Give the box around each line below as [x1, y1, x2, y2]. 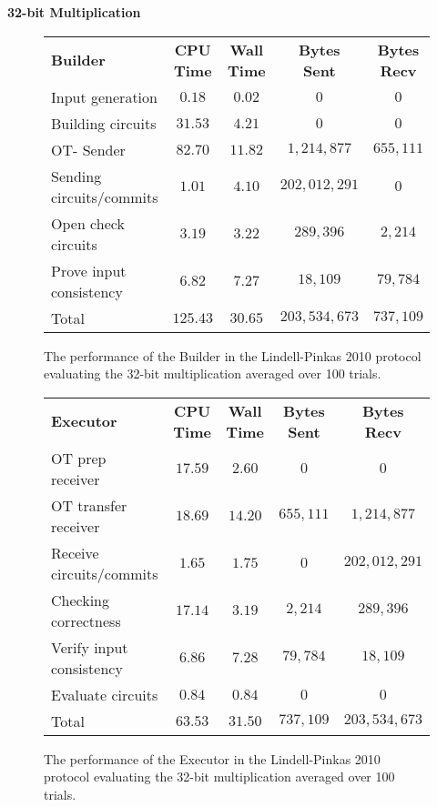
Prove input [51, 259, 127, 281]
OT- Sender [51, 138, 126, 160]
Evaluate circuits [51, 683, 158, 705]
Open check [51, 212, 125, 234]
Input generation [51, 86, 158, 107]
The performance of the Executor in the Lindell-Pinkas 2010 [44, 749, 381, 768]
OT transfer [51, 494, 127, 516]
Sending [51, 165, 102, 187]
